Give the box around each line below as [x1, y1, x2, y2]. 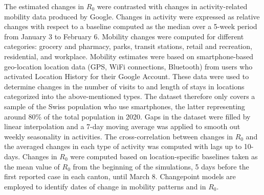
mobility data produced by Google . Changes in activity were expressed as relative [4, 11, 260, 21]
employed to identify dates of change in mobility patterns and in [4, 181, 206, 191]
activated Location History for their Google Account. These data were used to [4, 71, 249, 82]
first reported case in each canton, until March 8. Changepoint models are [4, 171, 236, 182]
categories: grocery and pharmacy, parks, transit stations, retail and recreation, [4, 41, 252, 52]
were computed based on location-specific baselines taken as [70, 151, 258, 161]
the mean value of [4, 161, 60, 172]
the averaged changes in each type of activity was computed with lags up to [4, 141, 242, 152]
